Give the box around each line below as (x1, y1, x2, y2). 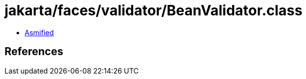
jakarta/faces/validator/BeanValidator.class (5, 2, 302, 19)
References (5, 45, 63, 58)
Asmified (25, 28, 54, 37)
